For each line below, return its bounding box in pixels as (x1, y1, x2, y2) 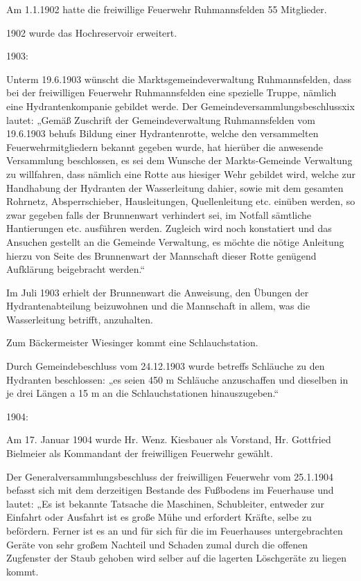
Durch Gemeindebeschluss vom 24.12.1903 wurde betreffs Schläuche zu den (6, 359, 325, 373)
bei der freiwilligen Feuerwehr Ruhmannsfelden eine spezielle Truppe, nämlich (6, 85, 337, 100)
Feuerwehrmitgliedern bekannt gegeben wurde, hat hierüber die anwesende (6, 139, 324, 154)
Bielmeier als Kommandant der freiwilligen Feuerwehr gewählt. (6, 446, 273, 461)
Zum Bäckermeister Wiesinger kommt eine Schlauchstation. (6, 335, 258, 350)
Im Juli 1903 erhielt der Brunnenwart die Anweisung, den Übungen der (6, 285, 309, 299)
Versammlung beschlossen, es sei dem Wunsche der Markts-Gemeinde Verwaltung (6, 153, 353, 168)
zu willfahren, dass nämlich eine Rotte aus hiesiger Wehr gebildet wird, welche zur (6, 166, 355, 181)
